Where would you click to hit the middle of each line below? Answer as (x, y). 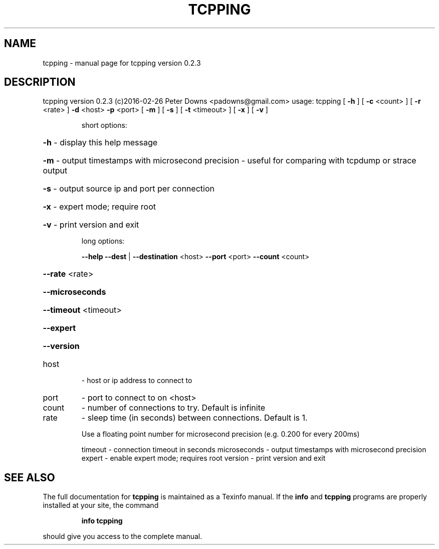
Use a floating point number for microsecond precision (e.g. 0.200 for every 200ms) (221, 434)
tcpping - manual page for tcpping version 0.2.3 (122, 63)
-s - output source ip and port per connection (129, 189)
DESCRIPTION (40, 82)
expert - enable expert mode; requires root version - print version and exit (203, 458)
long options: (103, 241)
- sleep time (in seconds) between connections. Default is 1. (194, 418)
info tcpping (102, 521)
